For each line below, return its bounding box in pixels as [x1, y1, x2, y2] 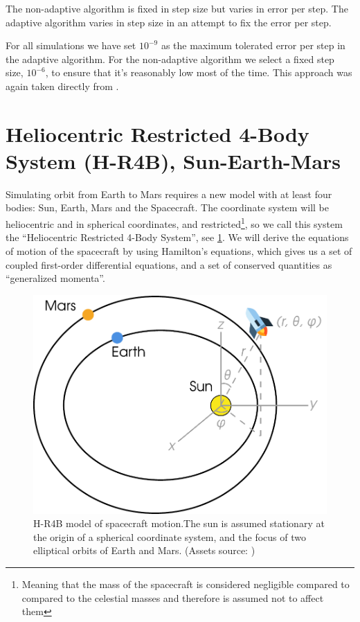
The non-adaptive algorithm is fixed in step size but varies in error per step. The [6, 1, 348, 15]
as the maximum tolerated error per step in [161, 38, 345, 53]
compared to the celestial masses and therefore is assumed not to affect [21, 590, 324, 605]
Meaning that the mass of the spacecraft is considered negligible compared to [21, 577, 350, 592]
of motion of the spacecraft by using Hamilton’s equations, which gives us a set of [6, 243, 352, 258]
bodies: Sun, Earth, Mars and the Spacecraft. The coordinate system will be [6, 200, 329, 215]
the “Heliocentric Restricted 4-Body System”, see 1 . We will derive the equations [6, 230, 349, 245]
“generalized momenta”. [6, 271, 105, 285]
